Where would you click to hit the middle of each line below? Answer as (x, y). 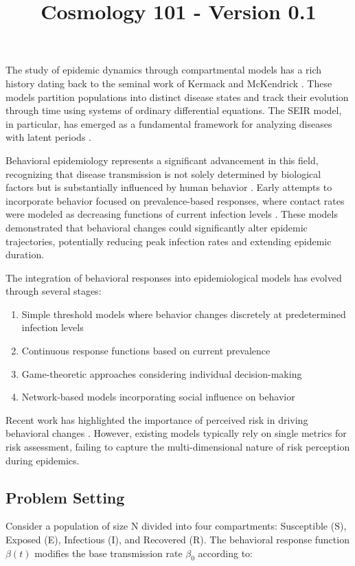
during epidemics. (43, 460)
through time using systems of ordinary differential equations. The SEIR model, (174, 110)
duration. (25, 254)
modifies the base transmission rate (108, 553)
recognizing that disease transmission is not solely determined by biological (163, 173)
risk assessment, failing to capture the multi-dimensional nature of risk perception (178, 447)
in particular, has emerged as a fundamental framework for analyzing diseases (169, 123)
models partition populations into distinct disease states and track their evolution (177, 97)
